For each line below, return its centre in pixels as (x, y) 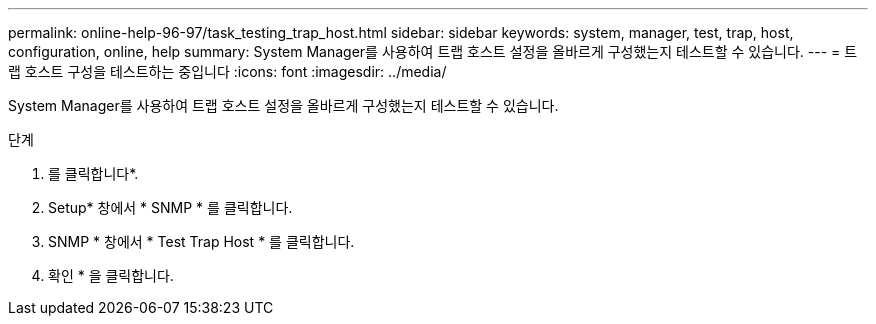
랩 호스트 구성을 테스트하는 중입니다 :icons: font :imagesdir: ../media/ (227, 71)
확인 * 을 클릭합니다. (111, 275)
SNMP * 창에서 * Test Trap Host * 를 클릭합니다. (201, 241)
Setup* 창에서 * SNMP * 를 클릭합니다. (170, 207)
